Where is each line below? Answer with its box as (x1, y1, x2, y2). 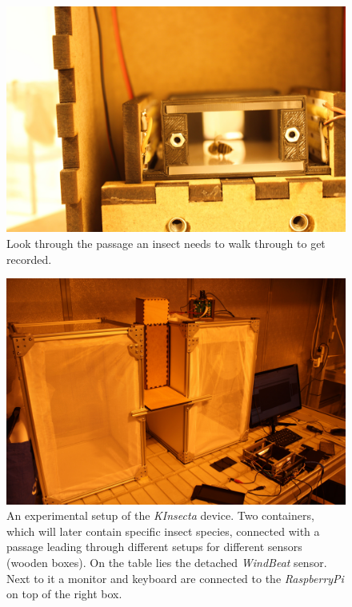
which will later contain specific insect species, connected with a (6, 522, 320, 539)
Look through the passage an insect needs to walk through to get (6, 234, 326, 251)
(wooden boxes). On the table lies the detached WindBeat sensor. (6, 553, 327, 570)
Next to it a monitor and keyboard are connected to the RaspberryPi (6, 569, 344, 586)
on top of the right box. (6, 585, 122, 602)
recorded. (6, 250, 52, 267)
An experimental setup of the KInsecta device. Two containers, (6, 507, 314, 524)
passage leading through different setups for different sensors (6, 538, 302, 555)
